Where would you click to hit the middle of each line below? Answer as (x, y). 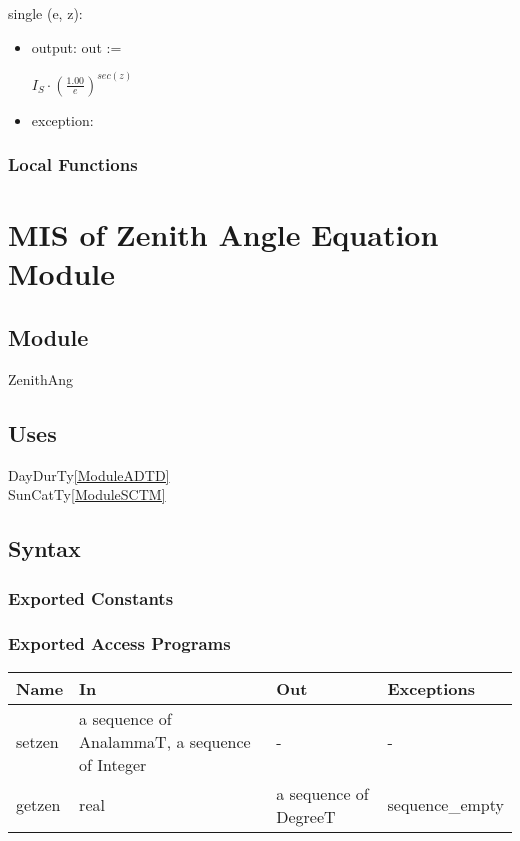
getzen (38, 805)
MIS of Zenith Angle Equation (223, 234)
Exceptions (431, 688)
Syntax (44, 548)
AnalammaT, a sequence (165, 741)
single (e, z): (45, 13)
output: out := (76, 46)
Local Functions (73, 164)
